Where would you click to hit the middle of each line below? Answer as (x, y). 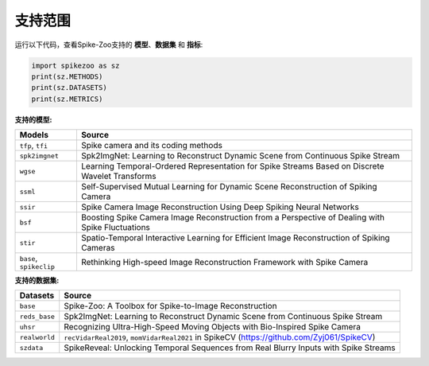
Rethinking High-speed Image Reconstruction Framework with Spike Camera (224, 262)
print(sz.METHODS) (67, 76)
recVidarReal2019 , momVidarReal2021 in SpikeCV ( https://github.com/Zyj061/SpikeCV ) (220, 337)
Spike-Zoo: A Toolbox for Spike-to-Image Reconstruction (170, 306)
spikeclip (37, 267)
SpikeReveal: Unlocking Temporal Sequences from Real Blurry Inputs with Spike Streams (230, 348)
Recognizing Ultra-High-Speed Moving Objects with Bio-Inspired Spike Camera (213, 327)
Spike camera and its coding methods (151, 146)
